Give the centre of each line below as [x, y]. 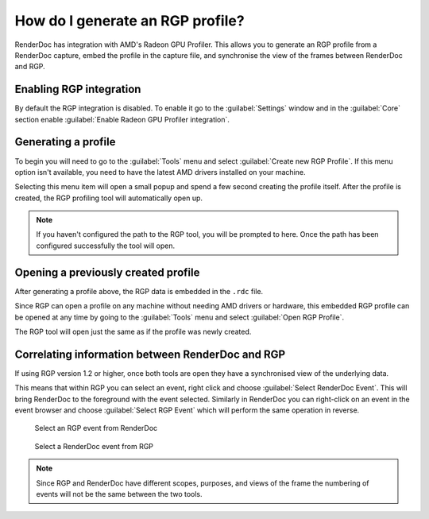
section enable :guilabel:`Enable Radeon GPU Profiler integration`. [122, 119]
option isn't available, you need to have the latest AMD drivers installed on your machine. [160, 172]
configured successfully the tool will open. [106, 246]
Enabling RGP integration [78, 89]
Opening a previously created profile [107, 272]
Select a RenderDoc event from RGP [94, 446]
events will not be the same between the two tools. [119, 494]
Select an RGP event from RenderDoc [96, 428]
